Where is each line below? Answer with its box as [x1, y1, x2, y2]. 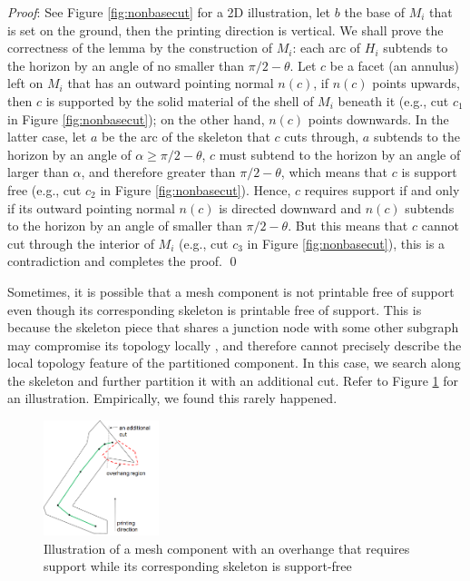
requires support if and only [304, 180, 460, 199]
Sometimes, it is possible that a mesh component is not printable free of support [7, 281, 455, 300]
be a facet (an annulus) [329, 55, 459, 74]
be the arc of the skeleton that [101, 127, 270, 146]
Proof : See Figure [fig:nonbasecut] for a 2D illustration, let [7, 3, 331, 21]
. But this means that [288, 216, 408, 235]
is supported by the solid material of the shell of [45, 91, 314, 110]
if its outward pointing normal [7, 198, 175, 217]
